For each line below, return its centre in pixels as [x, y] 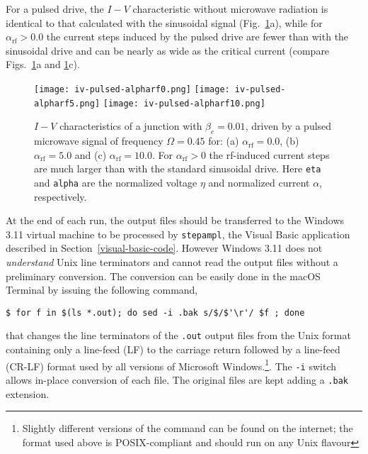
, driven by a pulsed [288, 126]
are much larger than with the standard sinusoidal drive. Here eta [178, 168]
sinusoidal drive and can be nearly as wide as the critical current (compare [168, 50]
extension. [28, 393]
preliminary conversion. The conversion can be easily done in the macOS [163, 276]
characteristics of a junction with [131, 126]
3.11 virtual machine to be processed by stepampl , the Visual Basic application [178, 234]
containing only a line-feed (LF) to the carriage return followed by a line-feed [173, 349]
